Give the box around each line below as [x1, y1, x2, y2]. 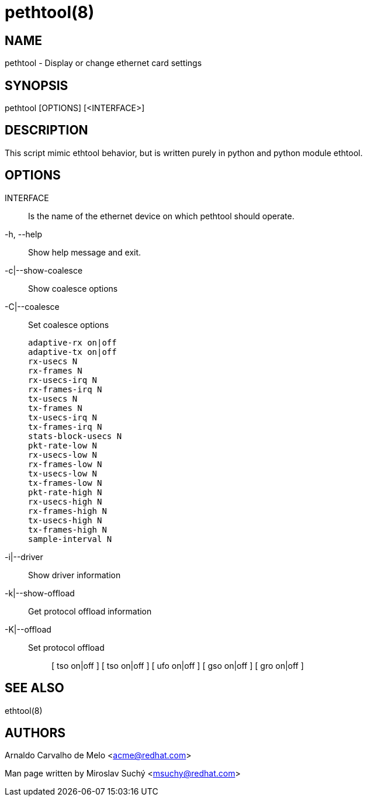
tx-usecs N [28, 393, 78, 403]
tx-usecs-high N [28, 515, 102, 525]
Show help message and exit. [28, 247, 141, 257]
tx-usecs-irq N [28, 412, 98, 422]
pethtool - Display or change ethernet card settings [5, 58, 202, 68]
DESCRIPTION [5, 123, 88, 138]
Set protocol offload [28, 642, 105, 652]
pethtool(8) [5, 2, 95, 22]
